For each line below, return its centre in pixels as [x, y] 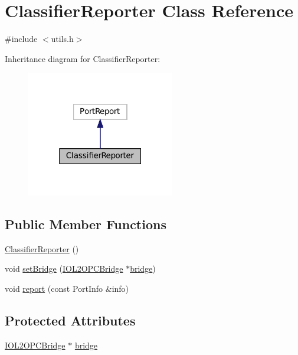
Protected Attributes [70, 320]
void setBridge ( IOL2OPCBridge [64, 268]
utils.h [62, 39]
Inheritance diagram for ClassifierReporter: [83, 58]
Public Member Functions [86, 224]
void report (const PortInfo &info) [67, 288]
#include [21, 39]
